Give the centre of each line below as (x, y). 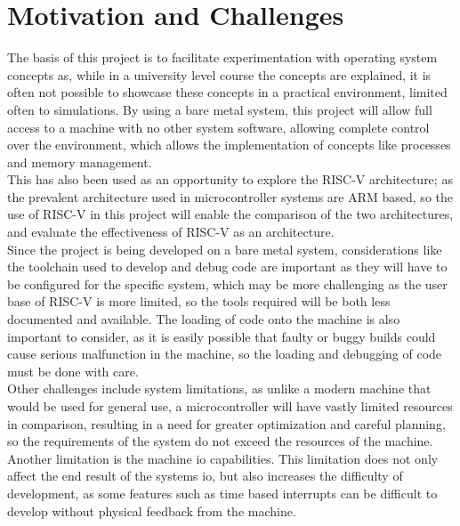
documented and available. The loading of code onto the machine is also (204, 319)
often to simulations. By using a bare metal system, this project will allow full (220, 109)
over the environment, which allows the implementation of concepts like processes (229, 145)
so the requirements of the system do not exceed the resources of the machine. (220, 441)
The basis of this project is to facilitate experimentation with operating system (222, 57)
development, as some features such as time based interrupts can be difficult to (222, 493)
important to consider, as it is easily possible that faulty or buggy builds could (222, 336)
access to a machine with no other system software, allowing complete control (218, 127)
